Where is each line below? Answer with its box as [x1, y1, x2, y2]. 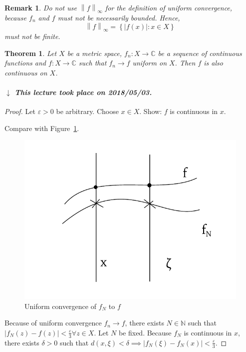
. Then [175, 57, 196, 68]
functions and [4, 57, 46, 68]
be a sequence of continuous [158, 47, 242, 58]
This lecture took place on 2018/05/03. [14, 86, 152, 97]
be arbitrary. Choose [56, 106, 119, 116]
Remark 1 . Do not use [4, 2, 77, 12]
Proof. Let [4, 106, 35, 116]
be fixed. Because [118, 327, 172, 337]
